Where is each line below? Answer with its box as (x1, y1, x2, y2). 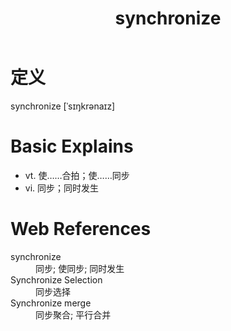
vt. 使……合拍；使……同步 (24, 169, 130, 181)
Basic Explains (10, 135, 134, 158)
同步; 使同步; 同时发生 (35, 262, 125, 274)
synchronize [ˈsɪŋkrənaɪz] (10, 100, 116, 112)
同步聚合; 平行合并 (35, 308, 112, 321)
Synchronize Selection (10, 273, 103, 286)
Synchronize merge (10, 297, 92, 309)
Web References (10, 218, 152, 241)
